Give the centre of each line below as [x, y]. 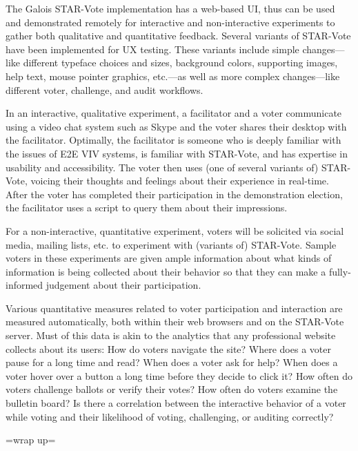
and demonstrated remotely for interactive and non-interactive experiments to [170, 22]
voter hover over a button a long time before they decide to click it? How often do [179, 375]
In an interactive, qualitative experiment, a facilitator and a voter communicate [174, 113]
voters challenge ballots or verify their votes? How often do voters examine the [172, 389]
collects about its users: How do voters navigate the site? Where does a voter [168, 348]
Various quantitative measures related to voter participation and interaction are [174, 308]
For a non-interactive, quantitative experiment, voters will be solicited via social [175, 230]
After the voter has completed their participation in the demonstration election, [174, 194]
